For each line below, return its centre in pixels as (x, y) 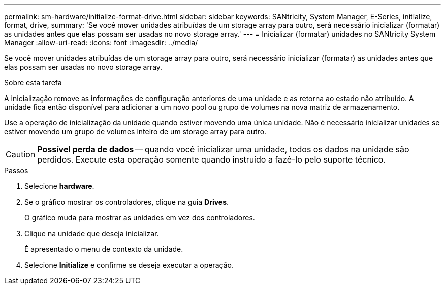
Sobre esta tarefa (33, 83)
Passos (16, 170)
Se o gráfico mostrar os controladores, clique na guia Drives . (127, 202)
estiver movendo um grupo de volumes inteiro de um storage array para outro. (135, 131)
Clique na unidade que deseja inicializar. (92, 233)
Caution (21, 154)
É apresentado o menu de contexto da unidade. (104, 249)
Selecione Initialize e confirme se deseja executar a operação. (129, 265)
